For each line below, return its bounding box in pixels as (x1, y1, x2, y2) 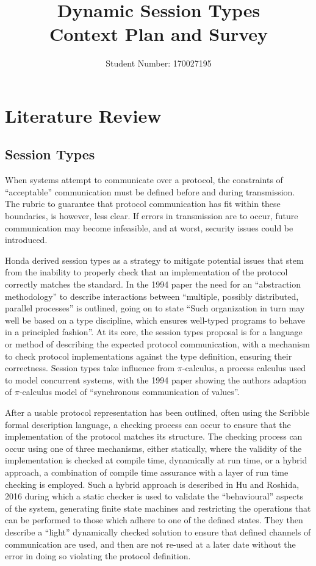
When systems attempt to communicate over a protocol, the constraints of (5, 173, 283, 186)
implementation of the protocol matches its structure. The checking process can (5, 430, 303, 443)
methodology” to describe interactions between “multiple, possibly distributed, (5, 289, 299, 302)
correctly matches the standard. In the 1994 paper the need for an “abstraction (5, 278, 301, 291)
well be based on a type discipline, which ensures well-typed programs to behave (5, 313, 306, 326)
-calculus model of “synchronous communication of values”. (19, 385, 240, 398)
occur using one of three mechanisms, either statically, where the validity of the (5, 441, 302, 454)
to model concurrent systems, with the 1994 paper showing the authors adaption (5, 373, 307, 386)
